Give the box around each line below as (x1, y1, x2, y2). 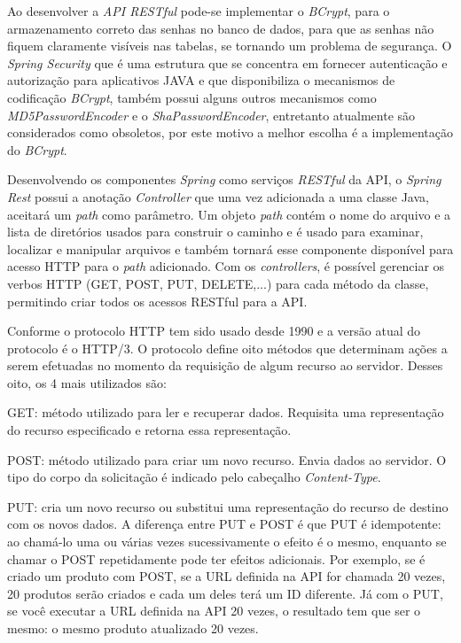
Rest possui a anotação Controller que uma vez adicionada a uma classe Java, (7, 187, 429, 205)
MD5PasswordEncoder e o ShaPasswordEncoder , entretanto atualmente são (7, 105, 416, 124)
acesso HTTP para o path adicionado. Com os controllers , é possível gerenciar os (7, 257, 445, 275)
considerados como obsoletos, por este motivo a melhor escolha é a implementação (7, 123, 453, 142)
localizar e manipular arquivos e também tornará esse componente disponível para (7, 239, 454, 258)
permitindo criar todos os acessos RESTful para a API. (7, 291, 308, 310)
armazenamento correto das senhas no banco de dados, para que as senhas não (7, 19, 434, 37)
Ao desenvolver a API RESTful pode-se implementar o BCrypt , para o (7, 2, 390, 19)
